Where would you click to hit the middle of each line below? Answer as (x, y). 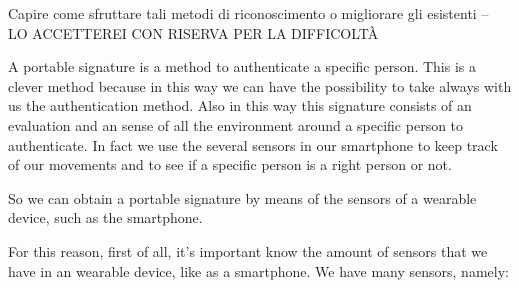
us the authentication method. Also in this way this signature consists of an (240, 105)
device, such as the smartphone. (105, 217)
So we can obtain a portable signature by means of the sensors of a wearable (242, 197)
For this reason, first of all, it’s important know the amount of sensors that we (248, 250)
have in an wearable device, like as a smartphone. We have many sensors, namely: (258, 270)
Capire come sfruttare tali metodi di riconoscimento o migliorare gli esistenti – (248, 13)
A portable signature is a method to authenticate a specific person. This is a (242, 66)
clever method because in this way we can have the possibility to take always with (260, 85)
